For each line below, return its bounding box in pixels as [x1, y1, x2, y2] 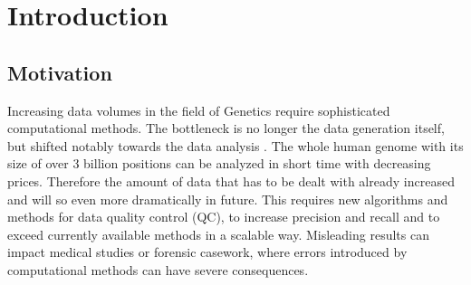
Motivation [7, 58, 112, 86]
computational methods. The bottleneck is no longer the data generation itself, [7, 119, 445, 138]
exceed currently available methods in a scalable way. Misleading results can [7, 224, 429, 243]
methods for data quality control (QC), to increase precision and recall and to [7, 207, 440, 226]
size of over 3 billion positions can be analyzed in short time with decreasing [7, 154, 431, 173]
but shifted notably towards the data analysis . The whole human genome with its [7, 136, 464, 155]
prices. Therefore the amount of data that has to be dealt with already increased [7, 171, 455, 190]
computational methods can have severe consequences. [7, 260, 309, 279]
